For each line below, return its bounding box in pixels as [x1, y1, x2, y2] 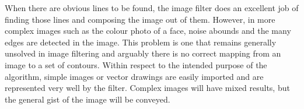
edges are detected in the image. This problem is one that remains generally [5, 36, 277, 48]
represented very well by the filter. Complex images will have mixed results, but [5, 82, 290, 94]
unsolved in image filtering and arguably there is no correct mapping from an [5, 47, 281, 59]
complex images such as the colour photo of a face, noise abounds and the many [5, 24, 291, 37]
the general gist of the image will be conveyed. [5, 93, 170, 105]
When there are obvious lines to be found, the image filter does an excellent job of [5, 2, 299, 13]
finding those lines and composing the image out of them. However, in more [5, 13, 275, 25]
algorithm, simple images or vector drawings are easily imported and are [5, 70, 264, 82]
